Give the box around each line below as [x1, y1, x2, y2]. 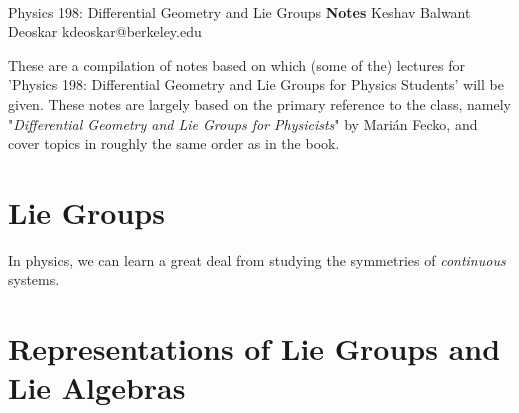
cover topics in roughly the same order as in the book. [8, 133, 340, 154]
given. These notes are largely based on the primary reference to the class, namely [8, 93, 512, 114]
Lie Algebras [8, 367, 186, 408]
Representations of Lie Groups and [8, 328, 501, 369]
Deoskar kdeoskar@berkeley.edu [8, 21, 202, 42]
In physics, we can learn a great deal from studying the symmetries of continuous [8, 249, 506, 270]
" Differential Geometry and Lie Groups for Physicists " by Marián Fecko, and [8, 113, 478, 134]
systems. [8, 269, 60, 290]
